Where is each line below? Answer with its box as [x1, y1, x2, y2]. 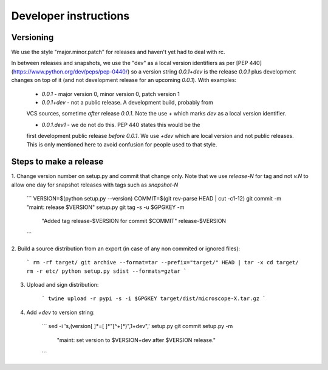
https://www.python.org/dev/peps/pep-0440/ [13, 67, 128, 75]
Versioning [11, 32, 54, 43]
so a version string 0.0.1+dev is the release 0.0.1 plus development [131, 67, 296, 75]
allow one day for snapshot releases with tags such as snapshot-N [11, 181, 179, 188]
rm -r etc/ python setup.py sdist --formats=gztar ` [26, 267, 187, 275]
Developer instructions [11, 9, 130, 22]
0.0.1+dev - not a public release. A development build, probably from [41, 99, 214, 106]
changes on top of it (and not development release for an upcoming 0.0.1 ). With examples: [11, 77, 237, 84]
